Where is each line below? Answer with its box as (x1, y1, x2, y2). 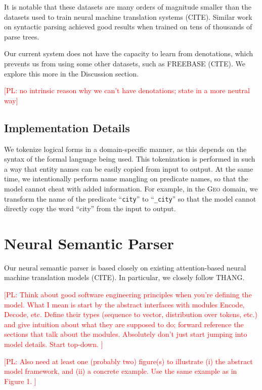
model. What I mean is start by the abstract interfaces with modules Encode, (4, 299, 245, 309)
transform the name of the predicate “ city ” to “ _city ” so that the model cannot (4, 193, 256, 204)
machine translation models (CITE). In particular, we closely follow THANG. (4, 272, 245, 283)
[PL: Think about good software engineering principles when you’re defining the (4, 289, 252, 300)
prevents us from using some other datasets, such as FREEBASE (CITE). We (4, 58, 245, 68)
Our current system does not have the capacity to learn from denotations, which (4, 48, 253, 59)
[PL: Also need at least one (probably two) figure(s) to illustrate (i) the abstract (4, 356, 253, 366)
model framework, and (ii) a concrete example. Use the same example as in (4, 366, 237, 376)
